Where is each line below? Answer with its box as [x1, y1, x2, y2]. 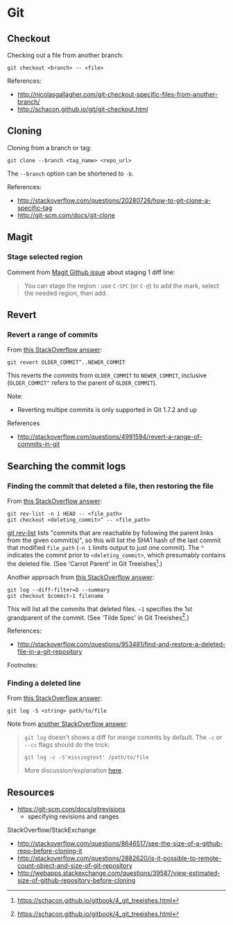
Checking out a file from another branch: [7, 51, 123, 59]
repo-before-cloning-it [17, 847, 83, 855]
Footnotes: [7, 661, 38, 670]
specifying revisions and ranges [27, 812, 119, 821]
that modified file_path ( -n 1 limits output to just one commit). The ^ [7, 543, 205, 551]
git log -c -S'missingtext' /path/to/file [24, 754, 149, 761]
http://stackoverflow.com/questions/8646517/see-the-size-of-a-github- [17, 839, 223, 848]
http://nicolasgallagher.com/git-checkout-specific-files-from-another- [17, 90, 218, 98]
